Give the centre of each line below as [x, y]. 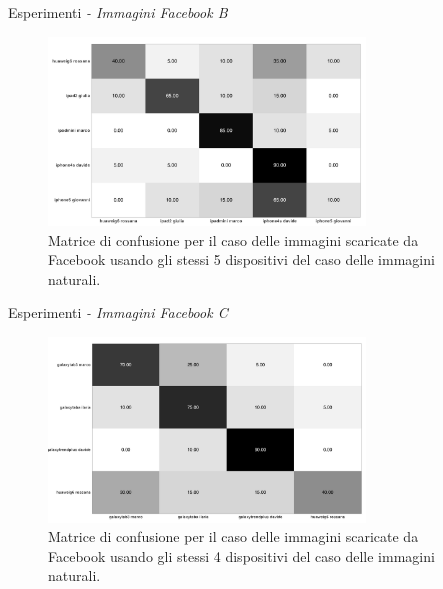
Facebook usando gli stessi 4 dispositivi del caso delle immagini [241, 555]
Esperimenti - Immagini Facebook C [118, 312]
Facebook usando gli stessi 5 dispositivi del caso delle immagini [241, 259]
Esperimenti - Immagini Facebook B [118, 12]
